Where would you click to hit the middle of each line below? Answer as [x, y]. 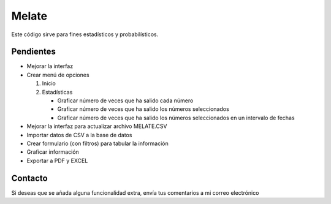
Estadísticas [57, 92]
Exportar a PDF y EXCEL [57, 161]
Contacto [30, 178]
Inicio [49, 83]
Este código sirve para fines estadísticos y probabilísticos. [85, 34]
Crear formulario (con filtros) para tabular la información [97, 143]
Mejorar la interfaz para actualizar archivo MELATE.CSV [97, 126]
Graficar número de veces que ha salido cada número [125, 100]
